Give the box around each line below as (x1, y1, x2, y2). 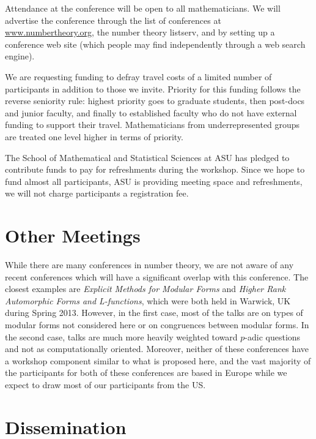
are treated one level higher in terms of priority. (5, 130, 183, 143)
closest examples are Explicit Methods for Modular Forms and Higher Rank (5, 282, 286, 295)
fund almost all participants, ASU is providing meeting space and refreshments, (5, 174, 303, 187)
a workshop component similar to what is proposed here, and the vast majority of (5, 354, 311, 367)
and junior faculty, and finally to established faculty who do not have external (5, 106, 297, 119)
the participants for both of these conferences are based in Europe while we (5, 366, 287, 379)
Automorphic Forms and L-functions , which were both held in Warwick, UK (5, 294, 291, 307)
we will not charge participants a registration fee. (5, 187, 189, 200)
